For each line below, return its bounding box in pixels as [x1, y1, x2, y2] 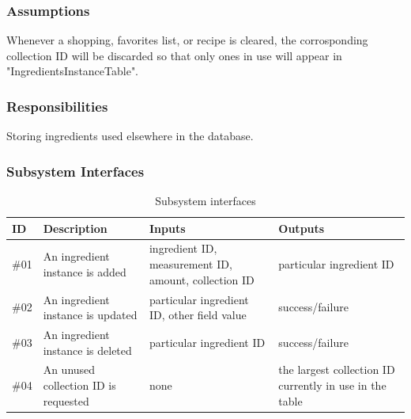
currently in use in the [278, 376, 386, 393]
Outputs [278, 219, 325, 236]
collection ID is [43, 376, 116, 393]
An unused [43, 361, 96, 378]
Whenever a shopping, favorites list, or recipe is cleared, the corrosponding [6, 32, 368, 48]
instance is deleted [43, 341, 132, 358]
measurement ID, [149, 256, 232, 272]
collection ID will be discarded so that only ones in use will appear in [6, 47, 342, 63]
